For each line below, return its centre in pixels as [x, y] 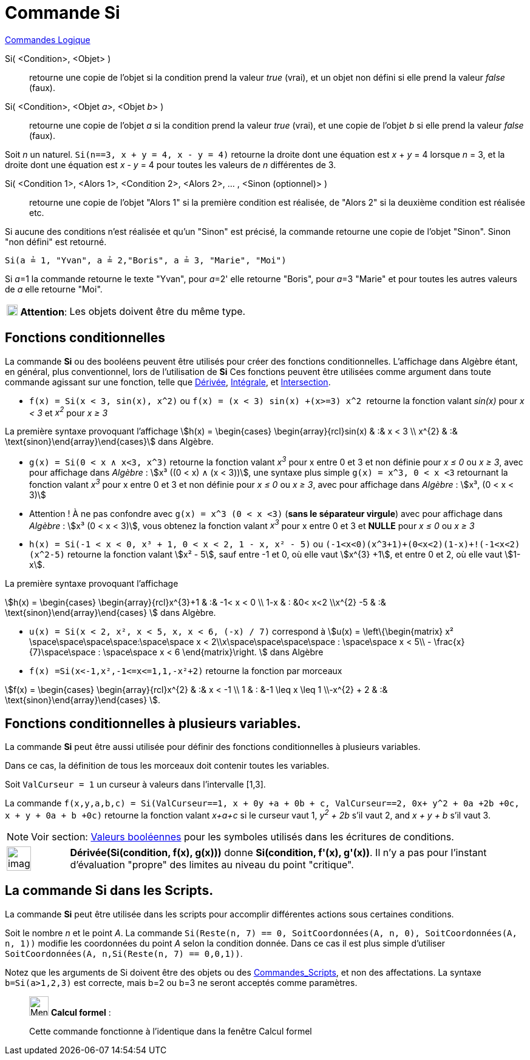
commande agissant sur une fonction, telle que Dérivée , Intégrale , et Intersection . [168, 382]
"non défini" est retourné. [56, 241]
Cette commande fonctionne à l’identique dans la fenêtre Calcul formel [171, 1031]
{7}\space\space [63, 652]
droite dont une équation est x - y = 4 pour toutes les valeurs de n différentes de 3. [171, 164]
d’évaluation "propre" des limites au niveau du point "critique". [212, 864]
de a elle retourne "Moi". [54, 289]
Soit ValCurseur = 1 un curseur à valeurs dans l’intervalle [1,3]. [135, 785]
